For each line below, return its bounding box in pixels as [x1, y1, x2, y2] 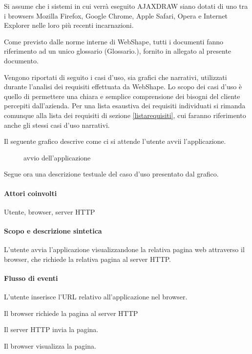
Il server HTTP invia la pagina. [4, 324, 99, 334]
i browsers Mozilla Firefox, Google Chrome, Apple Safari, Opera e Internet [4, 10, 228, 20]
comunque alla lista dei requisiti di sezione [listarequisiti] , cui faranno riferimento [4, 110, 246, 120]
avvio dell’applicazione [23, 152, 91, 162]
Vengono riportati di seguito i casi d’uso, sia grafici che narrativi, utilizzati [4, 72, 227, 82]
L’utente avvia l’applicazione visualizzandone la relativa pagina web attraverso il [4, 244, 245, 255]
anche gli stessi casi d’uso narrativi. [4, 119, 110, 130]
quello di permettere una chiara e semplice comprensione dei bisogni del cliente [4, 91, 240, 101]
